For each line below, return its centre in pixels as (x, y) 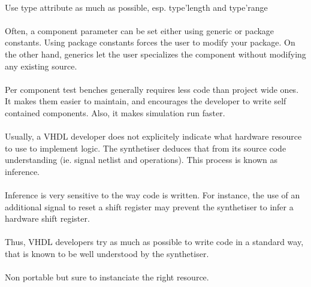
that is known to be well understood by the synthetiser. (107, 254)
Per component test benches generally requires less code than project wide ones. (152, 89)
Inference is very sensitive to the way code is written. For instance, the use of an (153, 195)
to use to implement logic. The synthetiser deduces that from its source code (146, 148)
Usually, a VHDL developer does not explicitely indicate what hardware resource (153, 136)
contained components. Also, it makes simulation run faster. (115, 112)
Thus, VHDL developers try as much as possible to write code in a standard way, (154, 242)
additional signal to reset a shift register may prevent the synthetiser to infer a (149, 206)
